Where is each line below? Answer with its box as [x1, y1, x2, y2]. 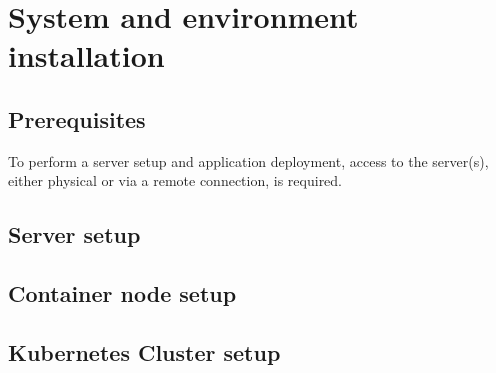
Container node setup [8, 278, 237, 309]
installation [8, 35, 165, 76]
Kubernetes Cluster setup [8, 336, 281, 367]
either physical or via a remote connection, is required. [8, 170, 343, 191]
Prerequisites [8, 103, 146, 134]
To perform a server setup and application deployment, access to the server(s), [8, 150, 489, 171]
